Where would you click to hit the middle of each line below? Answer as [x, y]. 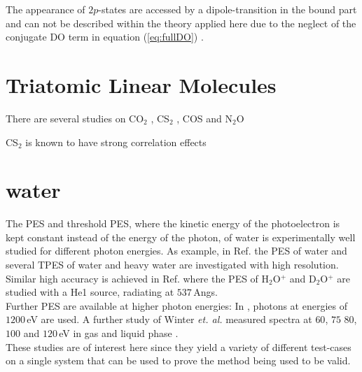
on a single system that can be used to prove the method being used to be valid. [178, 360]
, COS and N [204, 118]
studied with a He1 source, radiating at [90, 292]
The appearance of [46, 9]
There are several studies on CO [75, 118]
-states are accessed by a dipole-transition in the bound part [228, 9]
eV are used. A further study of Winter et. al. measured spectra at [169, 319]
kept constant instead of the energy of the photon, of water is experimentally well [181, 237]
